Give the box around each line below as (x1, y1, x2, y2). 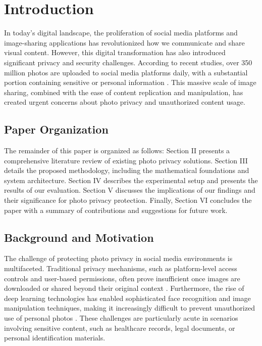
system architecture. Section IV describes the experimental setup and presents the (4, 175, 258, 185)
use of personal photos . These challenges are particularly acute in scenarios (4, 313, 238, 323)
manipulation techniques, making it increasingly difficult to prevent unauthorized (4, 302, 255, 313)
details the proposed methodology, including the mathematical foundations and (4, 165, 249, 176)
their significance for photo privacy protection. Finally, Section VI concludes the (4, 195, 252, 205)
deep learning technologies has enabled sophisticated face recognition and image (4, 292, 251, 303)
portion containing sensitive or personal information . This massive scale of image (4, 77, 256, 88)
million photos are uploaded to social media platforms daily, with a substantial (4, 67, 248, 77)
